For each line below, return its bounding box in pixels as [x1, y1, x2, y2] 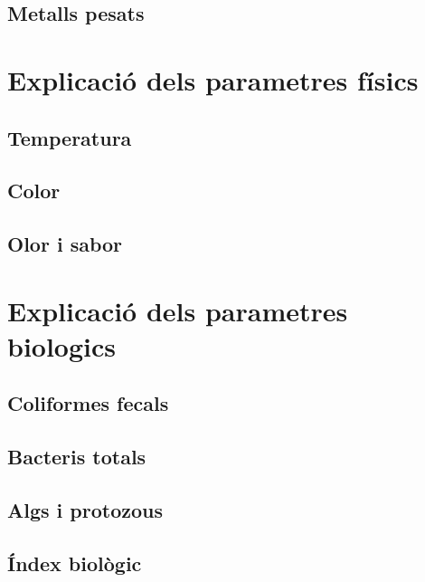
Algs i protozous [7, 496, 164, 524]
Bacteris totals [7, 443, 146, 471]
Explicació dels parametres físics [7, 61, 419, 98]
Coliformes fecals [7, 389, 169, 417]
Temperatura [7, 123, 132, 151]
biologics [7, 327, 117, 364]
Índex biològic [7, 549, 142, 577]
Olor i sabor [7, 230, 123, 258]
